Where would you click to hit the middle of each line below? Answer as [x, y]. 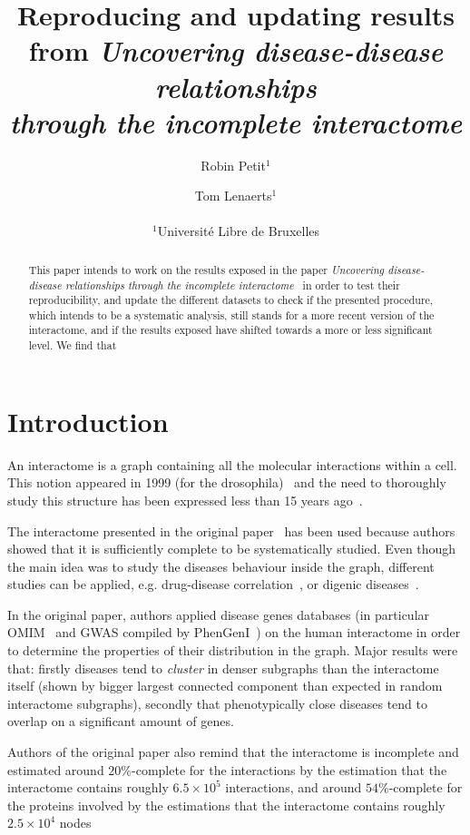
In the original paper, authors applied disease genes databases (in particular [219, 614]
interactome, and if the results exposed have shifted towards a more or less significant [230, 330]
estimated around [56, 769]
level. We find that [73, 345]
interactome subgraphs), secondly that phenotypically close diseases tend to [217, 703]
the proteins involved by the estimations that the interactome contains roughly [226, 805]
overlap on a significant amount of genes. [121, 721]
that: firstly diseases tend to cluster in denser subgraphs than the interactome [223, 668]
